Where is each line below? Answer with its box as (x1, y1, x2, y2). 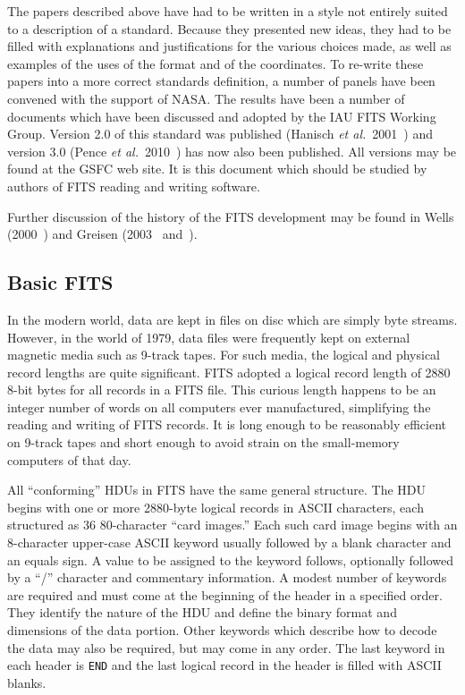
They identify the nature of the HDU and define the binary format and (7, 603, 397, 622)
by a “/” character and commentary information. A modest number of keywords (7, 568, 447, 587)
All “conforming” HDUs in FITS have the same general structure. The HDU (7, 480, 426, 499)
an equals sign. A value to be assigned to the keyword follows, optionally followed (7, 550, 453, 569)
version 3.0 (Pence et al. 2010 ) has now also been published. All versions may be (7, 141, 457, 160)
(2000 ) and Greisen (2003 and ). (7, 225, 198, 243)
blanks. (7, 673, 46, 691)
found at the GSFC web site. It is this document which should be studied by (7, 159, 427, 178)
